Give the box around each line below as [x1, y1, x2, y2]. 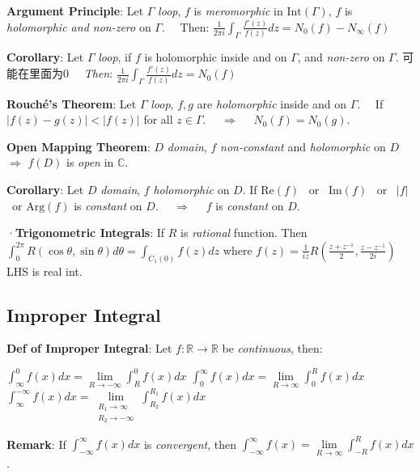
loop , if [98, 49, 132, 66]
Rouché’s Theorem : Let [6, 95, 137, 112]
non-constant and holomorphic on [220, 138, 386, 154]
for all [143, 111, 173, 128]
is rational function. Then [180, 224, 308, 241]
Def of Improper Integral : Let [6, 340, 172, 357]
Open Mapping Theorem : [6, 138, 151, 154]
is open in [66, 154, 114, 171]
